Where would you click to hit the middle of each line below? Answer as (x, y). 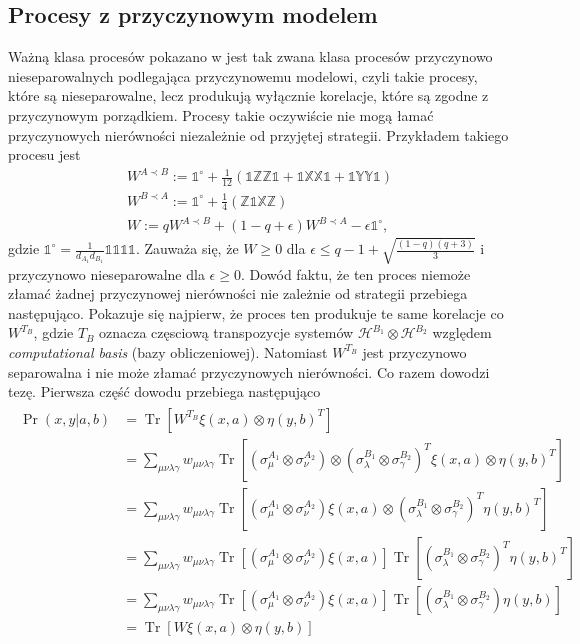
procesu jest (44, 154)
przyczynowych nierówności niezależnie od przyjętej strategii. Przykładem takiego (258, 134)
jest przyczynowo (414, 351)
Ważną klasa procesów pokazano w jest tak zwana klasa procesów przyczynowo (250, 56)
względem (462, 332)
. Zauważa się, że (187, 248)
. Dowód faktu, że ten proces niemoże (355, 273)
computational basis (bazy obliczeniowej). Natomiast (168, 351)
